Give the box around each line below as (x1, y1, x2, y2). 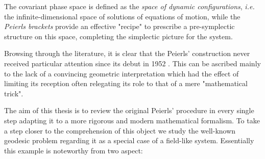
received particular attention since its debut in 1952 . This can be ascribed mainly (4, 58, 261, 68)
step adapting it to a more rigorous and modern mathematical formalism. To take (4, 115, 260, 125)
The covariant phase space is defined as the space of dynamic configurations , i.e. (4, 1, 255, 11)
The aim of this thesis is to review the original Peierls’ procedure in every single (4, 105, 254, 116)
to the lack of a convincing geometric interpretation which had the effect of (4, 68, 239, 78)
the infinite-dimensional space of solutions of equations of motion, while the (4, 11, 240, 21)
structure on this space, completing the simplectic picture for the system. (4, 31, 233, 41)
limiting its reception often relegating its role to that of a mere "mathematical (4, 78, 248, 89)
